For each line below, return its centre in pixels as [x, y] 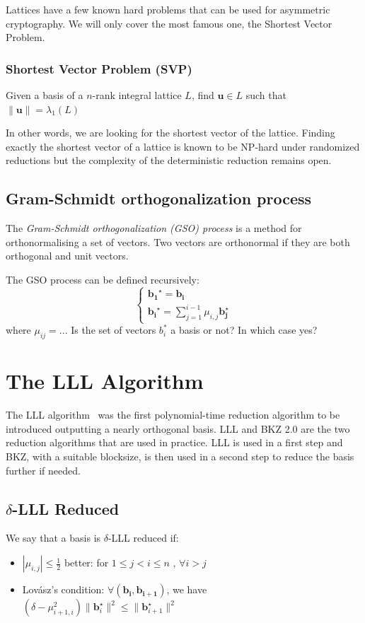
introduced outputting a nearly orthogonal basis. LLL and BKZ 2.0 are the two [178, 428]
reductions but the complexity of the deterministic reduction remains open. [169, 160]
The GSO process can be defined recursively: [103, 279]
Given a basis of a [45, 95]
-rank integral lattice [137, 95]
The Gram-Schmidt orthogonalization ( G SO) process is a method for [154, 228]
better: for [86, 563]
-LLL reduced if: [143, 538]
